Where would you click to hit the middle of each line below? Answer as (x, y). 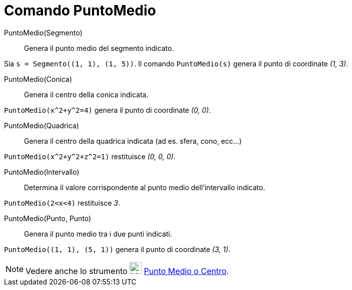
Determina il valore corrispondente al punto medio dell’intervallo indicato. (145, 187)
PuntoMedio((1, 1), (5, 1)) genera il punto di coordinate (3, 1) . (117, 249)
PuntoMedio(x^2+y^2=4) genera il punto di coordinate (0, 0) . (107, 110)
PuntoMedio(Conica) (38, 79)
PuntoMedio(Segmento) (43, 32)
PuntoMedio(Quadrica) (41, 125)
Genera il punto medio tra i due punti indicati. (98, 234)
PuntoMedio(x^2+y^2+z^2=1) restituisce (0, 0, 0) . (90, 156)
